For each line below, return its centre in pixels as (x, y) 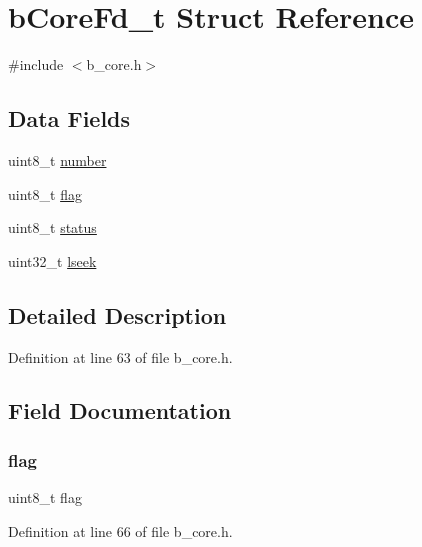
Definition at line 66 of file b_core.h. (120, 530)
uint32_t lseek (52, 260)
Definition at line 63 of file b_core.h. (120, 356)
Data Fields (69, 118)
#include (36, 64)
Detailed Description (117, 314)
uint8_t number (57, 159)
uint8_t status (52, 227)
